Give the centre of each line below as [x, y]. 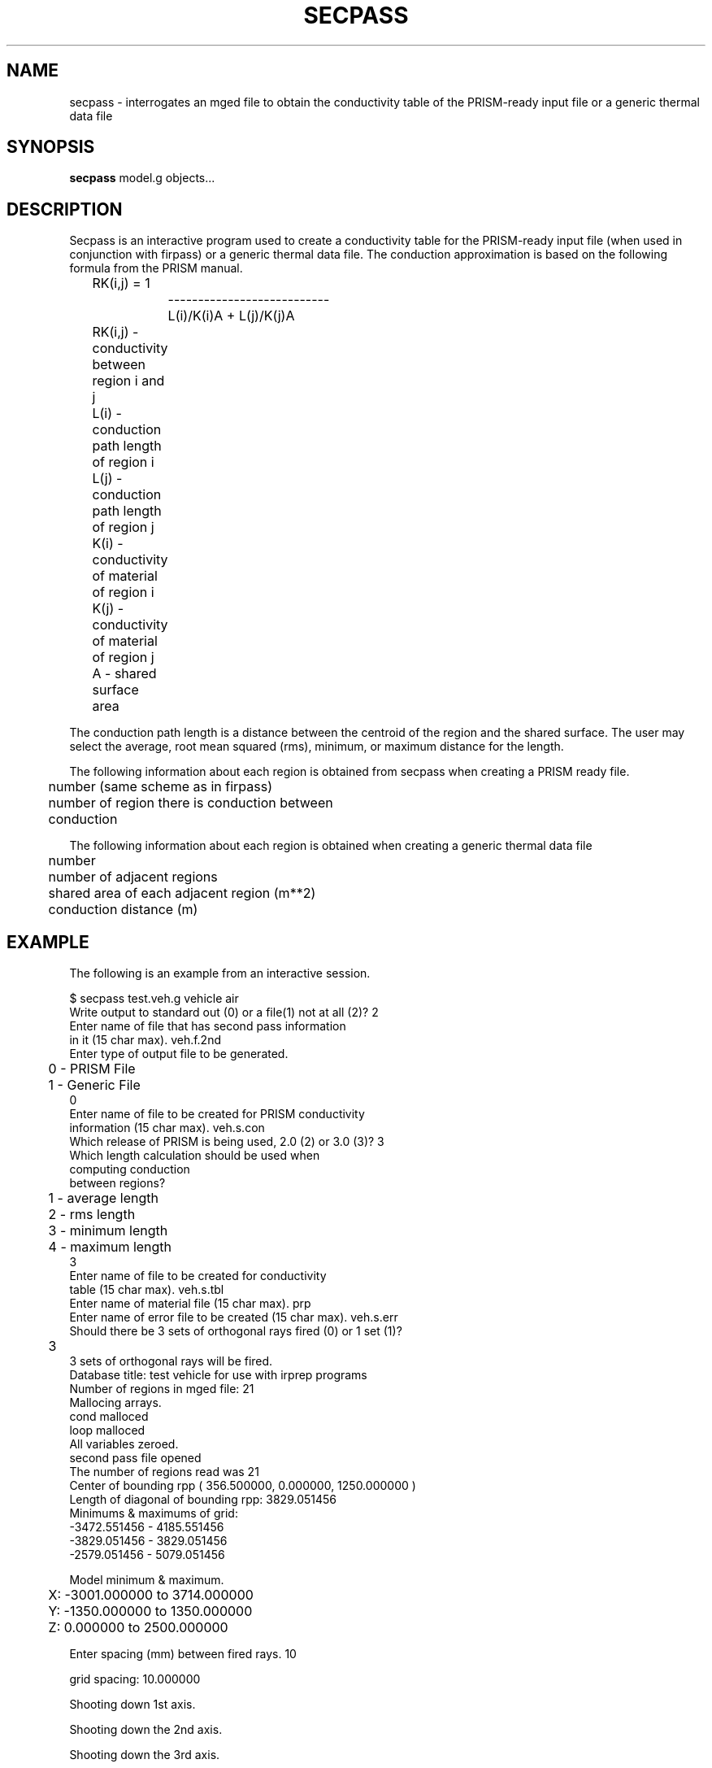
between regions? [117, 1183]
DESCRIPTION [65, 209]
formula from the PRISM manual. [156, 268]
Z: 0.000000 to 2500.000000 [138, 1628]
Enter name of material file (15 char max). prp [190, 1304]
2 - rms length [92, 1215]
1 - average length [104, 1198]
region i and [128, 381]
